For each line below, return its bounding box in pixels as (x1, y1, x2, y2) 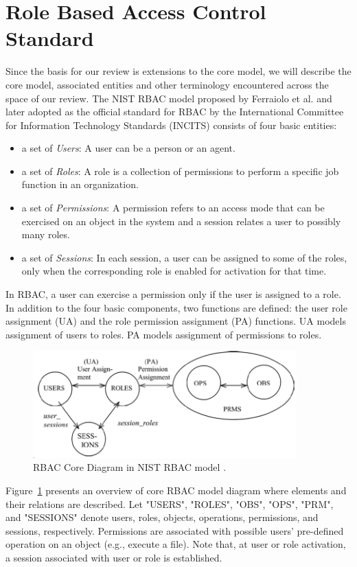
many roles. (21, 227, 70, 242)
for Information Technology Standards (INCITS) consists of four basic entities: (5, 117, 337, 132)
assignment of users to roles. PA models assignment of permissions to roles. (5, 327, 322, 341)
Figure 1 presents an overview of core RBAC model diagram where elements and (5, 483, 347, 497)
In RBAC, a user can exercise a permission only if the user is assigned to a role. (5, 287, 341, 301)
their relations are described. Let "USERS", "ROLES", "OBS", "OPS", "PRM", (5, 496, 334, 511)
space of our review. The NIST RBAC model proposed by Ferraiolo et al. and (5, 91, 332, 105)
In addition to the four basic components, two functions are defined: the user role (5, 300, 347, 314)
